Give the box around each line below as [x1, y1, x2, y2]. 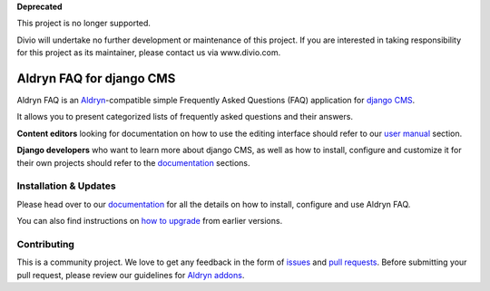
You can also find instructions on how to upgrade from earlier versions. [16, 216, 283, 227]
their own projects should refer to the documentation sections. [16, 157, 250, 168]
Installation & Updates [16, 179, 117, 192]
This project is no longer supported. [16, 18, 152, 29]
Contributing [16, 238, 74, 250]
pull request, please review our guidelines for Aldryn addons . [16, 269, 245, 280]
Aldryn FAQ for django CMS [16, 71, 176, 86]
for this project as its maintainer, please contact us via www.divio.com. [16, 47, 281, 58]
